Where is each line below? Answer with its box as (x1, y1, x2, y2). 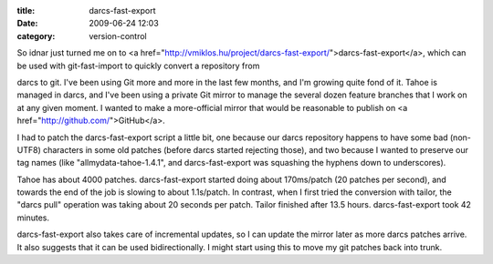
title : (16, 5, 36, 15)
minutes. (16, 212, 50, 223)
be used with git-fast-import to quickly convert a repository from (16, 60, 260, 71)
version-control (89, 30, 147, 41)
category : (16, 30, 56, 41)
